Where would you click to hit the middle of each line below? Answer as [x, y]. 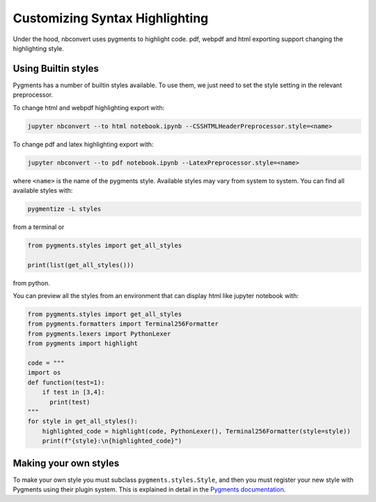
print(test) [70, 402]
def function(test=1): [66, 382]
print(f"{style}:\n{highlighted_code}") [112, 441]
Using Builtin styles [56, 69]
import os [44, 373]
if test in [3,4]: [73, 392]
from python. [31, 283]
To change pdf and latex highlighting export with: [83, 144]
